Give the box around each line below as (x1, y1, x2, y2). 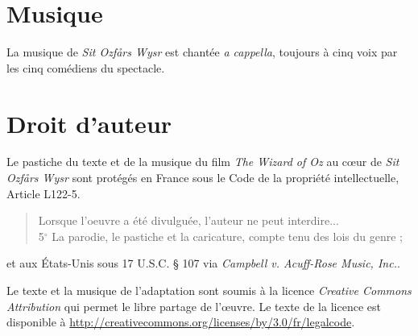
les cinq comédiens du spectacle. (6, 59, 165, 76)
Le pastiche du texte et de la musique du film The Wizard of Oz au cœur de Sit (6, 153, 399, 170)
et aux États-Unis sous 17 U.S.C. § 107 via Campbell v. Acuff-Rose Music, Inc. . (6, 255, 400, 272)
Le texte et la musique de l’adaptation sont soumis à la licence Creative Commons (6, 282, 412, 298)
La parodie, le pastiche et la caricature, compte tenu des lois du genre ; (52, 227, 403, 244)
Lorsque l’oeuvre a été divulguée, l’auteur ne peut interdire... (38, 212, 339, 229)
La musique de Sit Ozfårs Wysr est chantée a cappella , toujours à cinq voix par (6, 44, 398, 60)
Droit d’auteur (6, 106, 172, 139)
